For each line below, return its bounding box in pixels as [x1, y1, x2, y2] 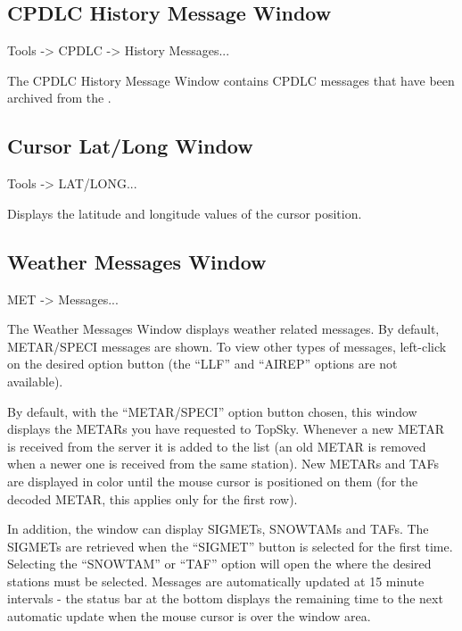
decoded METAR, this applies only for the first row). [7, 489, 298, 508]
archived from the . [7, 88, 111, 107]
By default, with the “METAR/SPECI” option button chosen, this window [7, 402, 417, 420]
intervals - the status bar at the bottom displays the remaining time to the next [7, 589, 443, 608]
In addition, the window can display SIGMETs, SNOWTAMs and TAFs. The [7, 519, 429, 538]
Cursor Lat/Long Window [7, 132, 253, 160]
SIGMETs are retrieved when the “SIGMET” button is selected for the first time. [7, 536, 453, 555]
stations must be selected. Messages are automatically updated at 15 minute [7, 571, 425, 590]
